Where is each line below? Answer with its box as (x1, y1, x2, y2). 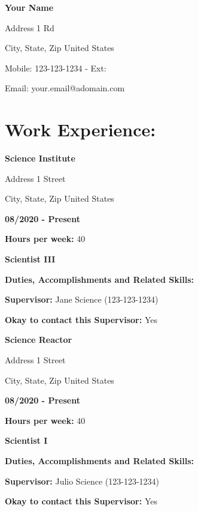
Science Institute (5, 152, 75, 165)
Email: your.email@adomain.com (5, 82, 125, 94)
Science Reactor (5, 333, 72, 346)
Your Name (5, 1, 54, 13)
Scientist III (5, 253, 56, 265)
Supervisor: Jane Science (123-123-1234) (5, 293, 159, 306)
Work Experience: (5, 117, 156, 142)
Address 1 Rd (5, 21, 54, 34)
